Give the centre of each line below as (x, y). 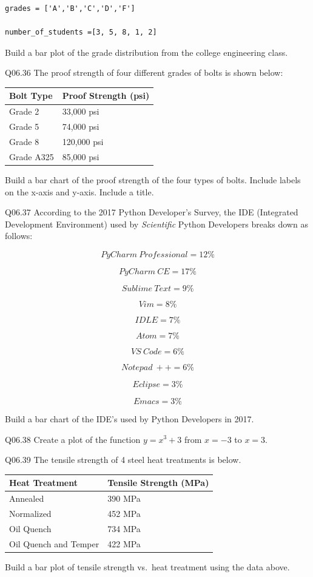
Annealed (27, 498)
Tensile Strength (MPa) (158, 483)
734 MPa (124, 528)
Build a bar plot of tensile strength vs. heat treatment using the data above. (147, 566)
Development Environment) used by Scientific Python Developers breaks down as (156, 224)
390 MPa (124, 498)
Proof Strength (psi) (106, 96)
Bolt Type (31, 96)
